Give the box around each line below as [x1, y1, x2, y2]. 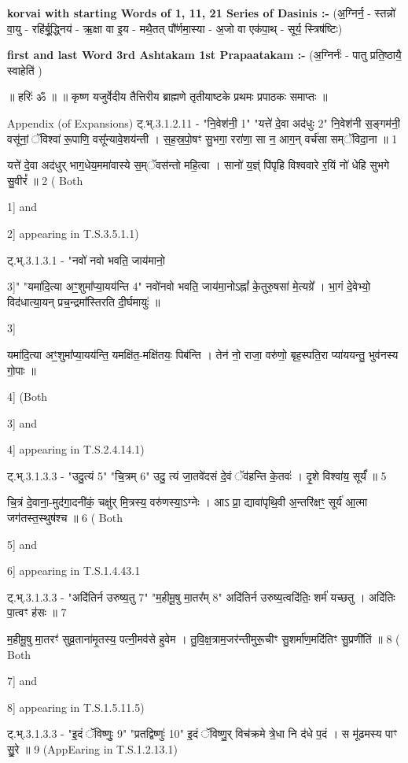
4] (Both [7, 388, 48, 405]
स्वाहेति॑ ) [7, 61, 42, 78]
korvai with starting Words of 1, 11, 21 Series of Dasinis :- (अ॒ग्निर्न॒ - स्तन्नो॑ [7, 5, 395, 20]
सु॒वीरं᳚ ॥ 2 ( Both [7, 172, 83, 188]
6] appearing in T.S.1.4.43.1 [7, 562, 141, 579]
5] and [7, 535, 38, 552]
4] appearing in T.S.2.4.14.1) [7, 441, 145, 457]
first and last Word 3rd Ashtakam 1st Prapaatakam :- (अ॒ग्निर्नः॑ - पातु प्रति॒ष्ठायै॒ [7, 46, 402, 63]
